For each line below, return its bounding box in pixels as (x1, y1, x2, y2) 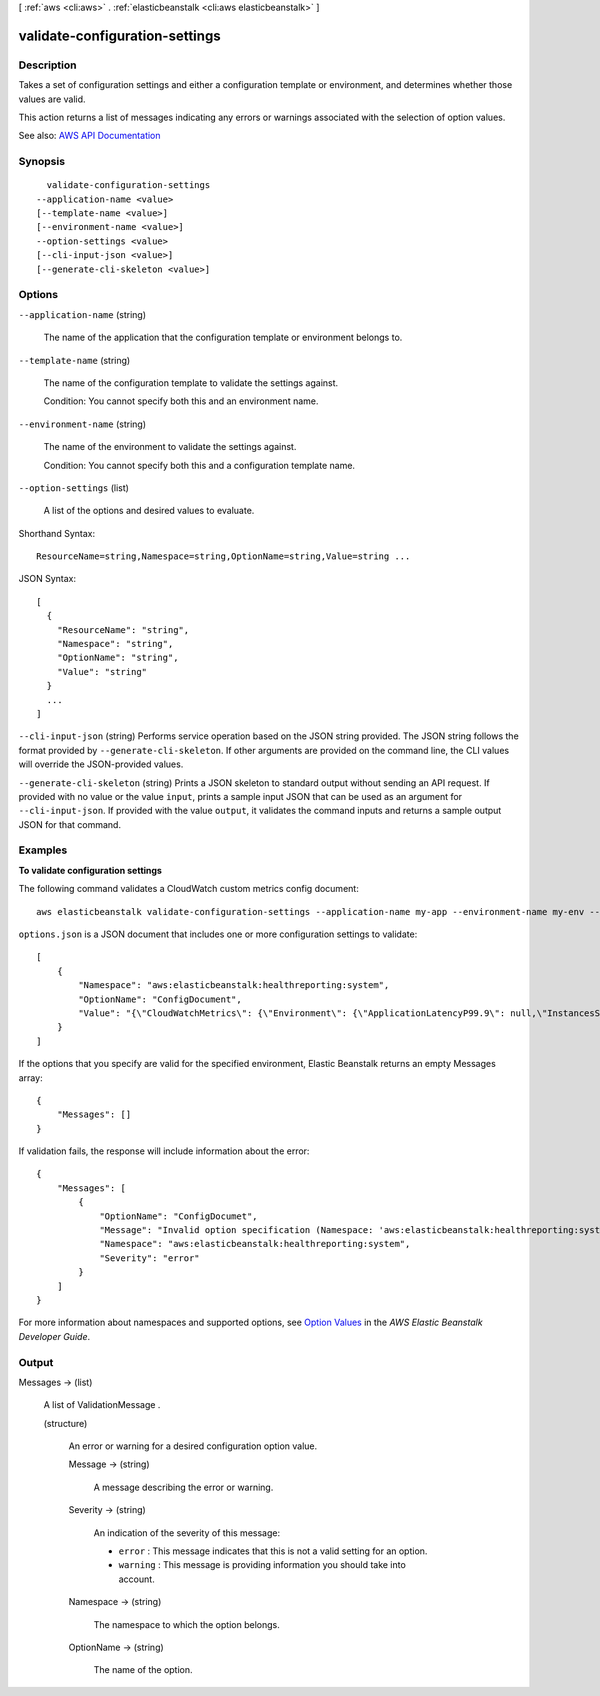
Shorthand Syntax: (18, 527, 95, 539)
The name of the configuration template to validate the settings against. (43, 376, 339, 389)
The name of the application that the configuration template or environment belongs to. (43, 331, 403, 344)
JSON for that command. (18, 818, 122, 830)
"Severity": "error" (99, 1252, 200, 1264)
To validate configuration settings (18, 864, 162, 876)
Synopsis (18, 155, 65, 169)
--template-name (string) (18, 354, 131, 366)
